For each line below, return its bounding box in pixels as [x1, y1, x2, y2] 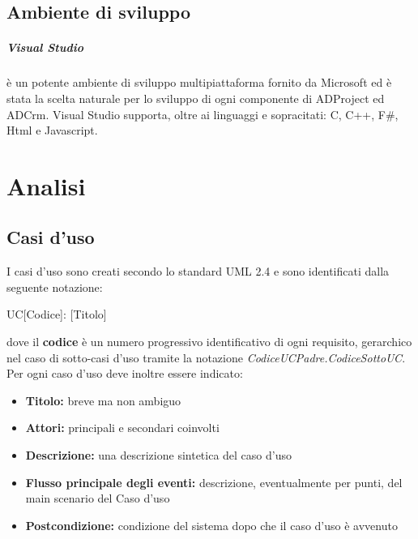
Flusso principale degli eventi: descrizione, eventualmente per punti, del [25, 473, 403, 490]
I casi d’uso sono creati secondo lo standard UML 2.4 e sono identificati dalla [6, 263, 390, 280]
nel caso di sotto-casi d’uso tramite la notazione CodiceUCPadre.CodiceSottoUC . [6, 349, 406, 366]
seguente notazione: [6, 278, 103, 295]
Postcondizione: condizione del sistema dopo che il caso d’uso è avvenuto [25, 516, 398, 533]
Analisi [6, 169, 86, 202]
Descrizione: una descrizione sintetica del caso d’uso [25, 447, 292, 464]
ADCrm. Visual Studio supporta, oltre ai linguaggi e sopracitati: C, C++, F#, [6, 105, 399, 122]
